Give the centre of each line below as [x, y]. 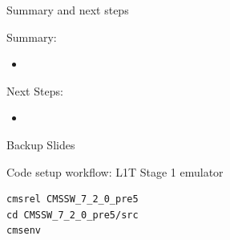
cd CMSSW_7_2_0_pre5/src [73, 215]
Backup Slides [41, 144]
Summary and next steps [68, 10]
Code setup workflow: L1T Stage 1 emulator [115, 171]
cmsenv [24, 231]
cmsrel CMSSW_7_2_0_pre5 [73, 199]
